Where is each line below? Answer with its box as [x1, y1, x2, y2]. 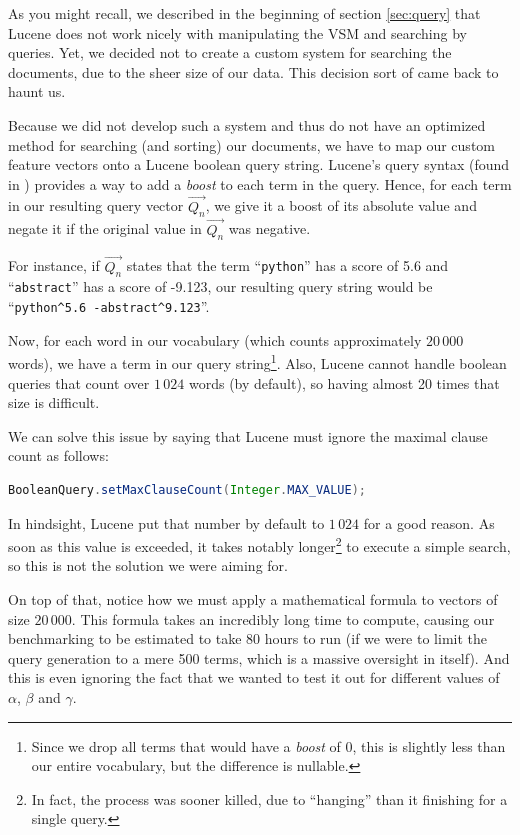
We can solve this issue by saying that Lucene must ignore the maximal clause [8, 425, 488, 446]
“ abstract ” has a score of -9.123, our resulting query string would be [8, 276, 433, 297]
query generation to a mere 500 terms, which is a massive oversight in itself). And [8, 647, 510, 668]
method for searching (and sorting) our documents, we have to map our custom [8, 134, 495, 155]
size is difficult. [8, 392, 100, 413]
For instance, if [8, 255, 100, 276]
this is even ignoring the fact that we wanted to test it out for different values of [8, 667, 500, 688]
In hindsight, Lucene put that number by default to [8, 512, 325, 533]
